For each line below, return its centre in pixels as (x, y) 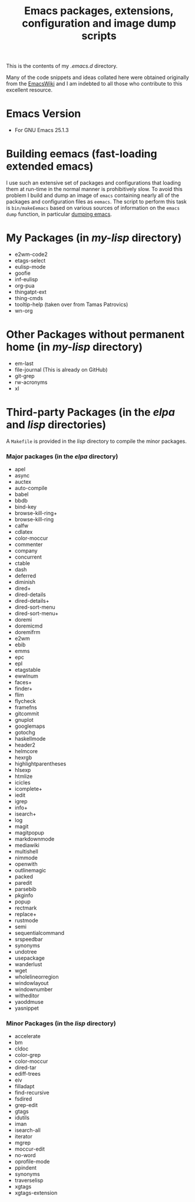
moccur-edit (30, 1149)
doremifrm (27, 632)
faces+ (23, 682)
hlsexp (23, 770)
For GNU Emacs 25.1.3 (42, 130)
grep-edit (26, 1105)
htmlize (24, 776)
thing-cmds (29, 298)
